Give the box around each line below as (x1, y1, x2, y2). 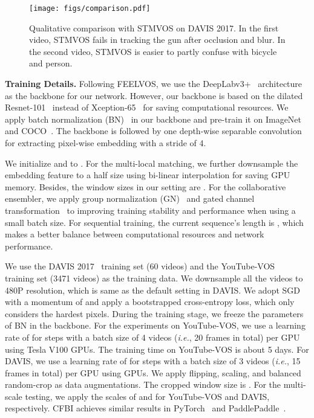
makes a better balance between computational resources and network (5, 228, 264, 240)
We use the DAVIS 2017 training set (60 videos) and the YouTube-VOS (5, 260, 275, 272)
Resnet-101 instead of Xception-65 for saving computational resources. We (5, 101, 289, 114)
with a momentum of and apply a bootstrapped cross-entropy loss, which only (5, 295, 295, 308)
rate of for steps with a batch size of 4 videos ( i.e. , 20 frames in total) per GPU (5, 330, 300, 343)
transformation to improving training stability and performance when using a (5, 204, 296, 216)
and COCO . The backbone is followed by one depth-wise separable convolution (5, 124, 302, 137)
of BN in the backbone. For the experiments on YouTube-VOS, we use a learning (5, 319, 306, 332)
